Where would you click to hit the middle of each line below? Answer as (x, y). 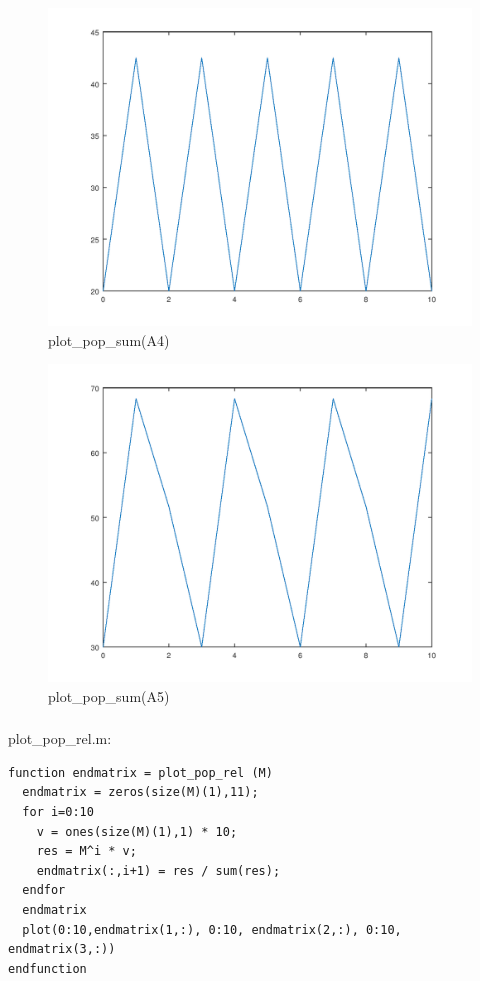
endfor (44, 890)
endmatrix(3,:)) (62, 949)
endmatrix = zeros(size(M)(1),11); (140, 792)
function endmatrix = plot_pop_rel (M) (140, 772)
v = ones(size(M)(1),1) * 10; (137, 831)
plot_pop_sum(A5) (109, 695)
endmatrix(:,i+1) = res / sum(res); (158, 870)
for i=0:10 (58, 812)
